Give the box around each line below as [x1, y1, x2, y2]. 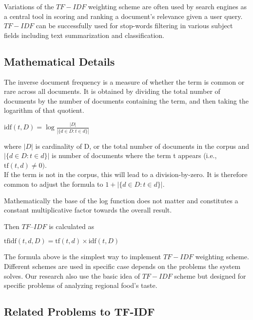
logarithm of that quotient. [4, 105, 84, 115]
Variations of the [4, 1, 54, 11]
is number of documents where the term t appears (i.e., [52, 150, 217, 160]
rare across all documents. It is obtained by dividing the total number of [4, 86, 220, 96]
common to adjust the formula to [4, 178, 103, 189]
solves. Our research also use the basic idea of [4, 270, 140, 281]
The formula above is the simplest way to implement [4, 251, 161, 262]
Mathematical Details [4, 53, 115, 69]
